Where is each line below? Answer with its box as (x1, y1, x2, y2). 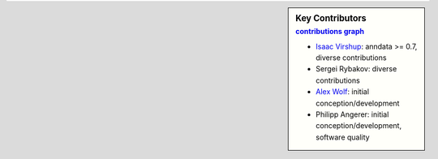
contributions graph (295, 27, 365, 37)
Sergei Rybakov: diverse (316, 64, 397, 74)
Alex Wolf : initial (316, 87, 369, 97)
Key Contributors (295, 13, 367, 24)
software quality (316, 132, 370, 142)
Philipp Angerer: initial (316, 110, 389, 119)
